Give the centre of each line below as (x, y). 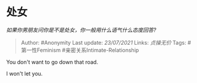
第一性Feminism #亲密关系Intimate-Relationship (80, 50)
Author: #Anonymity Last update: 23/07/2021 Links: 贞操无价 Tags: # (106, 42)
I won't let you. (25, 73)
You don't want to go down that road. (52, 62)
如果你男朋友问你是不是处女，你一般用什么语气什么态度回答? (81, 30)
